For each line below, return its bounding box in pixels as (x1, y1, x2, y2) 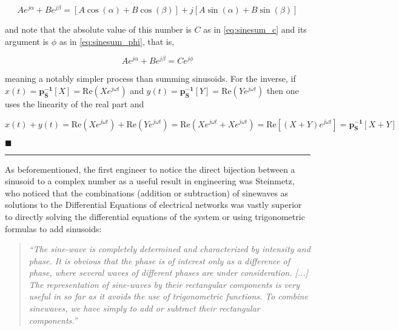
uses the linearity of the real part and (5, 97, 144, 110)
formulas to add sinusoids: (5, 222, 102, 235)
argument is (5, 35, 49, 47)
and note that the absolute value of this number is (5, 23, 192, 36)
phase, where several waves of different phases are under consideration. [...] (29, 266, 308, 279)
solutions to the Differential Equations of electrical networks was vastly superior (5, 198, 302, 211)
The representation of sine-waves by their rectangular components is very (29, 278, 300, 290)
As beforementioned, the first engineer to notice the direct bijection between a (5, 162, 295, 175)
